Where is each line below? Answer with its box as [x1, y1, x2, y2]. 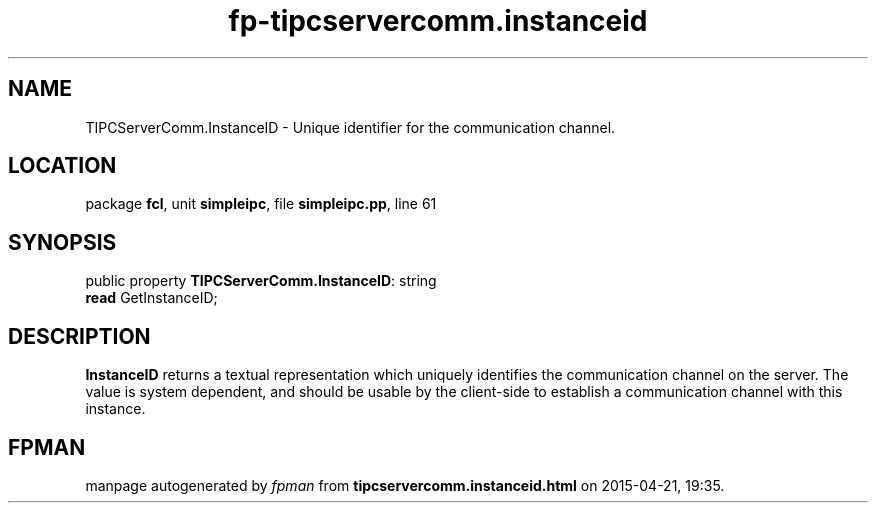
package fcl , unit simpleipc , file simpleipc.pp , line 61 [85, 195, 437, 213]
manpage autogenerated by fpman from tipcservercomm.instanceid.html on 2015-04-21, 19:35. [85, 476, 725, 494]
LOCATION [8, 153, 117, 179]
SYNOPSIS [8, 229, 117, 255]
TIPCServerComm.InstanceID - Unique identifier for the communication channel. [85, 118, 616, 136]
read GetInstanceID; [85, 289, 218, 307]
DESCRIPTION [8, 323, 151, 349]
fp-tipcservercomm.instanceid [228, 4, 648, 38]
